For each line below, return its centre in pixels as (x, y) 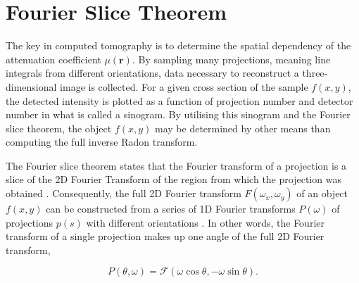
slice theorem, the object (59, 128)
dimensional (31, 86)
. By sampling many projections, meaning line (231, 59)
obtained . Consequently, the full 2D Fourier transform (124, 193)
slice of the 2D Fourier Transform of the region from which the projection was (174, 179)
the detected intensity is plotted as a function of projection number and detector (179, 100)
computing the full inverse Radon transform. (102, 142)
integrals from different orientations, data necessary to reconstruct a (152, 73)
